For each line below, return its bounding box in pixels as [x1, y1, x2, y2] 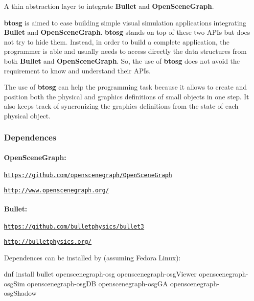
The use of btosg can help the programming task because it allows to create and [4, 82, 247, 92]
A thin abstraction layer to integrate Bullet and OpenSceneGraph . [4, 1, 214, 11]
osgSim [4, 278, 25, 288]
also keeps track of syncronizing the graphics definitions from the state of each [4, 101, 239, 111]
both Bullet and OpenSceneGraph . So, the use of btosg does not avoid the [4, 55, 240, 66]
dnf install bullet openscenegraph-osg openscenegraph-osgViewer [4, 269, 197, 279]
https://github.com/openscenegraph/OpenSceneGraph [4, 172, 172, 179]
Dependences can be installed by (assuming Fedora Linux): [4, 252, 181, 262]
